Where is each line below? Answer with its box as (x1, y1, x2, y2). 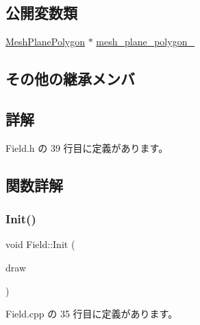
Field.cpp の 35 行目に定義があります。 (5, 306, 178, 321)
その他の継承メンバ (5, 68, 135, 89)
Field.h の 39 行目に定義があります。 (5, 140, 168, 155)
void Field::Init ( (5, 237, 75, 251)
